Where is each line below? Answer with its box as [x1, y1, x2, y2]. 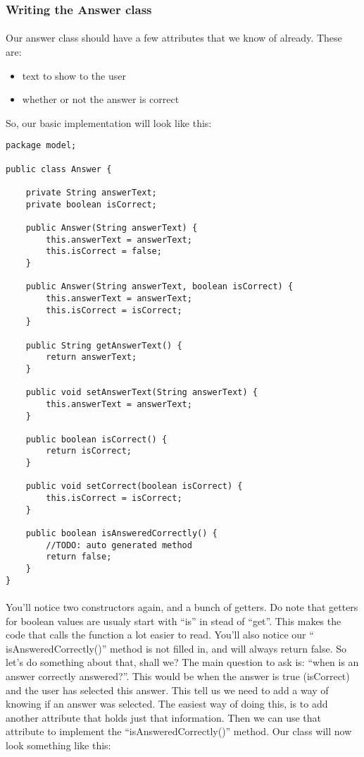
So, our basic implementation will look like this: [6, 115, 212, 130]
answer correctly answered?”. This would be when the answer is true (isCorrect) [6, 668, 350, 683]
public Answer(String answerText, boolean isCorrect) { [25, 281, 294, 292]
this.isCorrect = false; [46, 246, 162, 257]
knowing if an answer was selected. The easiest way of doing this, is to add [6, 696, 328, 711]
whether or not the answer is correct [22, 92, 180, 107]
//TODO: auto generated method [46, 540, 192, 550]
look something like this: [6, 737, 111, 752]
